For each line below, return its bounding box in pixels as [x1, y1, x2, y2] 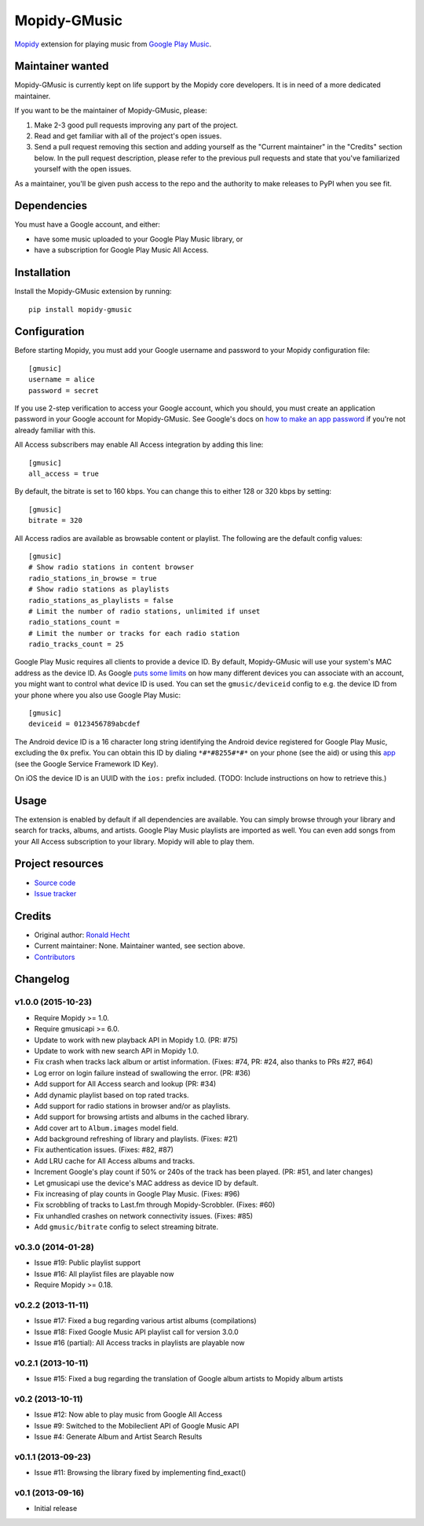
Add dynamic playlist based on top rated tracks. [34, 1090, 189, 1100]
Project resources [14, 857, 104, 870]
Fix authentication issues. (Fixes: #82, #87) [34, 1145, 174, 1155]
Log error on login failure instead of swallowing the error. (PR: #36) [34, 1068, 251, 1077]
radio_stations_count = [28, 618, 120, 627]
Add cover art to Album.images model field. [34, 1123, 179, 1132]
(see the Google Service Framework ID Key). [14, 759, 159, 768]
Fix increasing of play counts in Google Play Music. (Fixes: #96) [34, 1190, 240, 1199]
